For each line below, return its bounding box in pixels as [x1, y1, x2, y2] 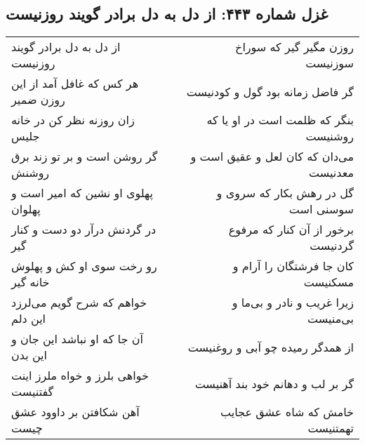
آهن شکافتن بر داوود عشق [11, 404, 140, 420]
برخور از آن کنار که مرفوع [228, 221, 354, 238]
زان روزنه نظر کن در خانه [11, 112, 135, 128]
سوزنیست [305, 55, 354, 72]
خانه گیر [11, 274, 50, 291]
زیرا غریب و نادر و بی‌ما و [232, 294, 354, 311]
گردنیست [310, 237, 354, 254]
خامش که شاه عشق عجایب [220, 404, 354, 420]
